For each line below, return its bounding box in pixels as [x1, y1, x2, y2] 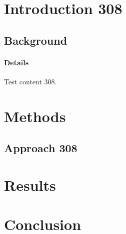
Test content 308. [4, 76, 57, 86]
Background [4, 32, 67, 48]
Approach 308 [4, 140, 77, 156]
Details [4, 57, 29, 67]
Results [4, 174, 56, 195]
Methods [4, 105, 66, 126]
